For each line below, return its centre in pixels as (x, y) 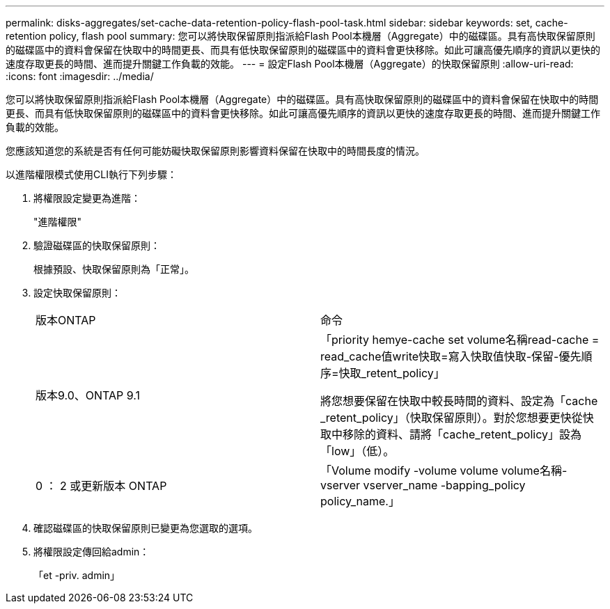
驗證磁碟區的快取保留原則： (97, 245)
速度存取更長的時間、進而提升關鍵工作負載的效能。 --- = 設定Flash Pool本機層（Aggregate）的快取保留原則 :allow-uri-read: (290, 64)
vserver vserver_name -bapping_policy (423, 485)
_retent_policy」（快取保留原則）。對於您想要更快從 (452, 418)
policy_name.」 (360, 501)
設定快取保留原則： (77, 293)
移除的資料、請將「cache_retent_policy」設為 (462, 434)
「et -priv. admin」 (77, 575)
